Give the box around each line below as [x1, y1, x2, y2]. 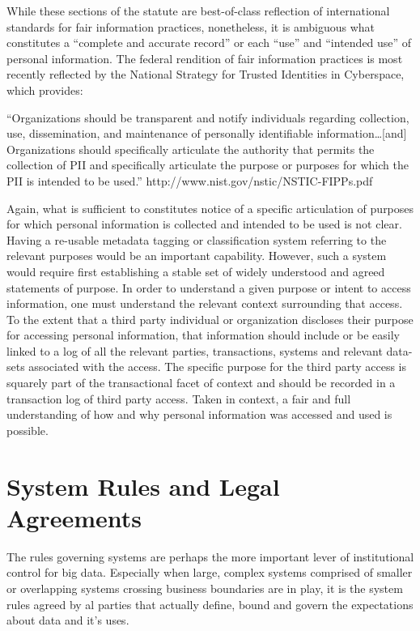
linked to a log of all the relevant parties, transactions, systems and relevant [6, 342, 383, 359]
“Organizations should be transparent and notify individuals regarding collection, [6, 109, 409, 126]
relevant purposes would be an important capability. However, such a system [6, 247, 387, 264]
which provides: [6, 81, 83, 98]
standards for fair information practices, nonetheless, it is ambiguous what [6, 18, 375, 35]
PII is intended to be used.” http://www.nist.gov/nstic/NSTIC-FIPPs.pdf [6, 172, 373, 189]
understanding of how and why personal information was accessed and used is [6, 406, 392, 423]
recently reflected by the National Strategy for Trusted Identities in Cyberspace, [6, 66, 405, 83]
